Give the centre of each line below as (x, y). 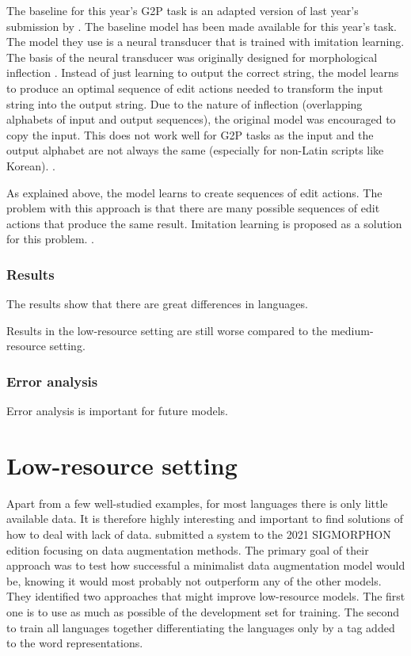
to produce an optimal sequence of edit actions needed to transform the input (195, 88)
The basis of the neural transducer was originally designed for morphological (192, 57)
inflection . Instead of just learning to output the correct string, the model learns (203, 72)
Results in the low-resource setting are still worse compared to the (167, 330)
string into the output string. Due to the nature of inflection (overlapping (185, 103)
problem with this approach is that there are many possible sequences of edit (193, 208)
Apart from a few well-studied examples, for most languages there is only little (197, 503)
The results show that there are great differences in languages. (157, 304)
